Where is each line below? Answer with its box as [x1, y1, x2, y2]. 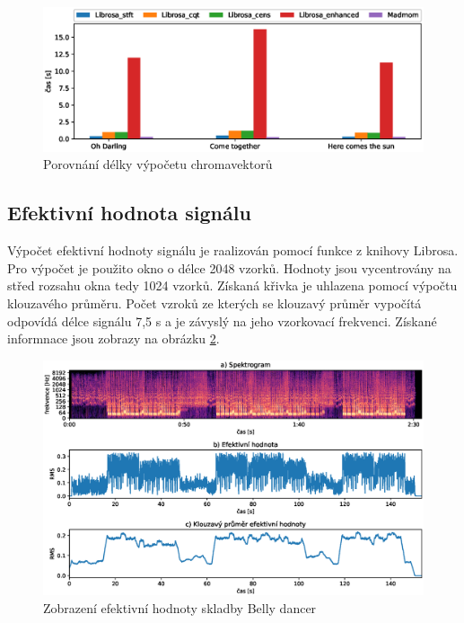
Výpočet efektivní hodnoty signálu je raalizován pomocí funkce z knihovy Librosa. [7, 241, 459, 260]
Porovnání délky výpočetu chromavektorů [43, 155, 273, 174]
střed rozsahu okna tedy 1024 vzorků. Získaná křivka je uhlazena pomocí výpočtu [7, 276, 458, 295]
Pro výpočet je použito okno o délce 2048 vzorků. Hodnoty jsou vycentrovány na [7, 258, 451, 277]
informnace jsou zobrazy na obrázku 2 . [7, 329, 220, 348]
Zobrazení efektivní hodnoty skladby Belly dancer [43, 598, 317, 617]
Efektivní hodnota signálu [7, 199, 251, 227]
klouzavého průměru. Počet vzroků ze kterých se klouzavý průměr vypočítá [7, 293, 422, 312]
